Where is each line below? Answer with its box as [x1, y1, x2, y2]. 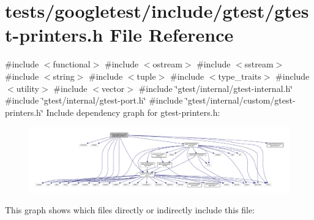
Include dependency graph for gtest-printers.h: [46, 105, 220, 118]
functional [53, 58, 91, 70]
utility [16, 82, 40, 94]
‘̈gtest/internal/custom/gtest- [185, 94, 296, 107]
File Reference [110, 22, 234, 47]
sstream [244, 58, 274, 70]
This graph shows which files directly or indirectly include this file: [5, 203, 255, 216]
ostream [152, 58, 182, 70]
